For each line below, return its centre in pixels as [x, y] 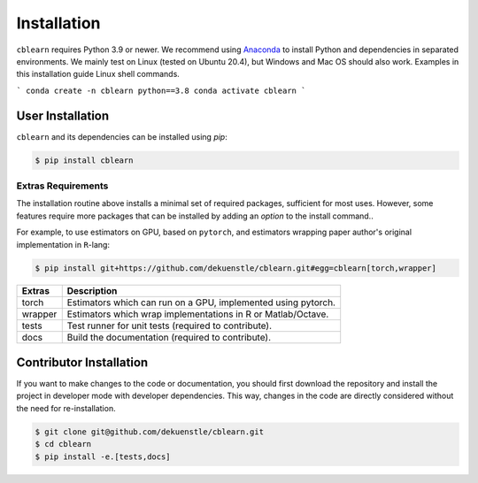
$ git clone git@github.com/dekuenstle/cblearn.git [150, 432]
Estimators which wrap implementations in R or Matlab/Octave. [198, 314]
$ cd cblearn [63, 444]
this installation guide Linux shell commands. [98, 74]
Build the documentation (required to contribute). [169, 338]
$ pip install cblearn [84, 160]
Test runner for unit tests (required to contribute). [170, 326]
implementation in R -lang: [63, 244]
